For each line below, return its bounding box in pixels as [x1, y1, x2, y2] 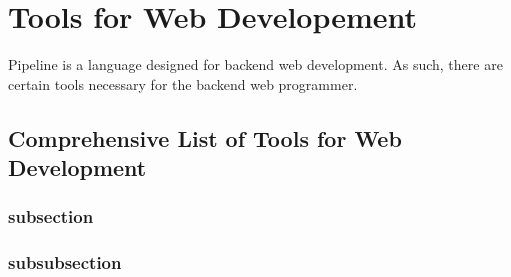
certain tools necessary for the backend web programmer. [8, 73, 358, 94]
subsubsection [8, 250, 122, 275]
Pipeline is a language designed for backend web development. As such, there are [8, 54, 503, 75]
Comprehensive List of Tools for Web [8, 122, 402, 153]
